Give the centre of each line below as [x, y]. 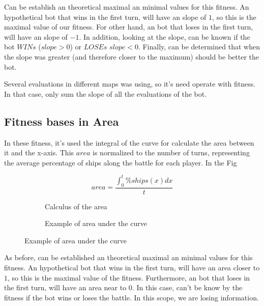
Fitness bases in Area [62, 121]
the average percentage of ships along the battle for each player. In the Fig [121, 162]
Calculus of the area [76, 206]
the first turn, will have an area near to [65, 287]
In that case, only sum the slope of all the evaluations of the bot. [106, 93]
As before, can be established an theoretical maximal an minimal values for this [128, 257]
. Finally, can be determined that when [199, 47]
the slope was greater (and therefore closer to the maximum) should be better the [132, 56]
